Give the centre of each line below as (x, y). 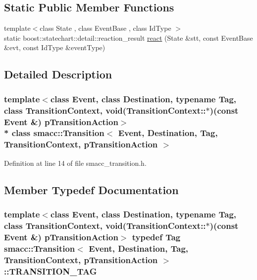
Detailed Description (58, 74)
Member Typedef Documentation (91, 189)
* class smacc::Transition (54, 133)
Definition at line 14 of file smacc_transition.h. (75, 163)
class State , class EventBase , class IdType (105, 28)
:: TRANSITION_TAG (51, 271)
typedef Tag (156, 237)
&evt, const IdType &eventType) (55, 47)
